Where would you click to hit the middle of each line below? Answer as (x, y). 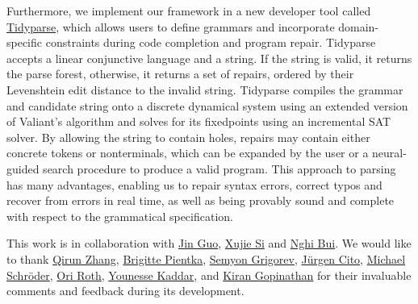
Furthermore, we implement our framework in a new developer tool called (189, 10)
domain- (359, 26)
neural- (389, 153)
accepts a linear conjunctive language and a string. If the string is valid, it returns (209, 58)
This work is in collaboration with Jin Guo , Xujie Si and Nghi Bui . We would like (209, 243)
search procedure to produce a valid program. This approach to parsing (219, 168)
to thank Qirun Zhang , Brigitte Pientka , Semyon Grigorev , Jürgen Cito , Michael (206, 258)
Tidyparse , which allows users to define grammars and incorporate (171, 26)
